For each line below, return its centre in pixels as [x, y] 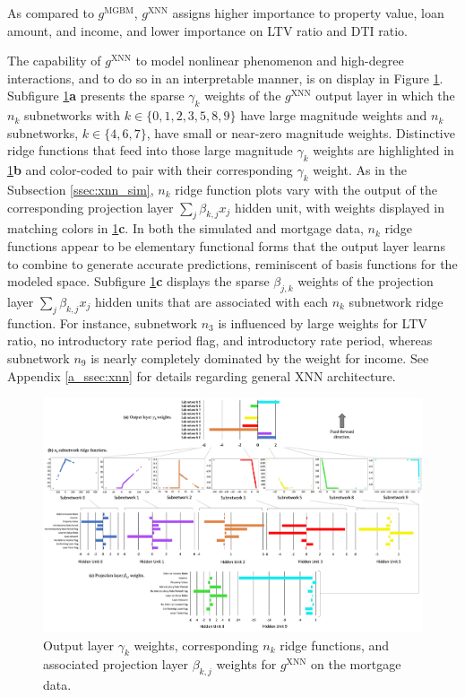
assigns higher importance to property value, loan [308, 13]
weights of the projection [366, 281]
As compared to [51, 13]
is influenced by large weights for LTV [323, 322]
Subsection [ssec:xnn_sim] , [81, 189]
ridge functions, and [335, 645]
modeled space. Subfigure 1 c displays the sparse [138, 281]
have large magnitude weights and [334, 115]
